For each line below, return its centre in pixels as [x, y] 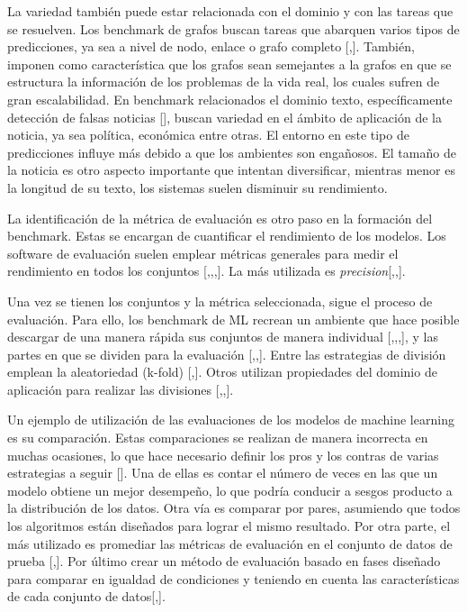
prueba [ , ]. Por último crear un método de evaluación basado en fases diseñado [224, 561]
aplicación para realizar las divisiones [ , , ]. [121, 389]
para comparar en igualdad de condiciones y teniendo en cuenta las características [233, 578]
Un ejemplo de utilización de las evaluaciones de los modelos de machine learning [231, 420]
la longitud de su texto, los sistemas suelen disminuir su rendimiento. [198, 187]
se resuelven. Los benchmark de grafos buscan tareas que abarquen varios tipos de [233, 28]
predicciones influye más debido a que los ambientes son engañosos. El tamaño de [232, 152]
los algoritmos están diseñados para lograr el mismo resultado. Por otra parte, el [229, 526]
